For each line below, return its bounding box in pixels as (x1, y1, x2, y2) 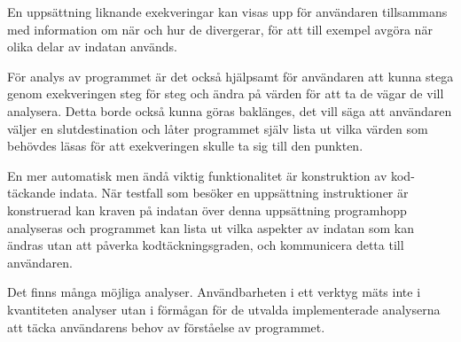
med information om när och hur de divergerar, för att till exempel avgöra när (7, 19, 433, 38)
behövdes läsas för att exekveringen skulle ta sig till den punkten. (7, 136, 363, 155)
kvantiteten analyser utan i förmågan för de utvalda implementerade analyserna (7, 299, 441, 318)
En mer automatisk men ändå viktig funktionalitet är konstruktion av (7, 166, 387, 184)
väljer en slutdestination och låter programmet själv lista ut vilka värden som (7, 119, 428, 137)
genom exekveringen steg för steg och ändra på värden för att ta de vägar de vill (7, 84, 444, 103)
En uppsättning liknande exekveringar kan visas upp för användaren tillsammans (7, 3, 448, 20)
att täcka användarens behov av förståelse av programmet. (7, 317, 325, 336)
